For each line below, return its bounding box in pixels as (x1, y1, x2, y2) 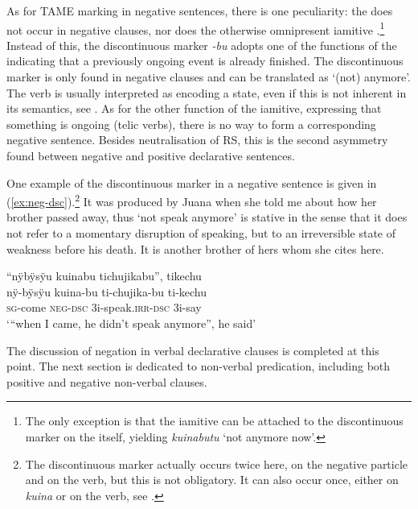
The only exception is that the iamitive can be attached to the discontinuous (25, 412, 404, 429)
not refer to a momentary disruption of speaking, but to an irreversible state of (6, 225, 395, 242)
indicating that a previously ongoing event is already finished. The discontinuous (6, 52, 404, 69)
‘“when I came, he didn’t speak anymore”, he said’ (6, 315, 256, 331)
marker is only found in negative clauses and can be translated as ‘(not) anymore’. (6, 68, 411, 85)
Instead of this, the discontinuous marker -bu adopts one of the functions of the (6, 36, 397, 53)
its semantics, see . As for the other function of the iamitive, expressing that (6, 100, 382, 117)
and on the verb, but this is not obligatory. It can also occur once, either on (25, 471, 399, 488)
